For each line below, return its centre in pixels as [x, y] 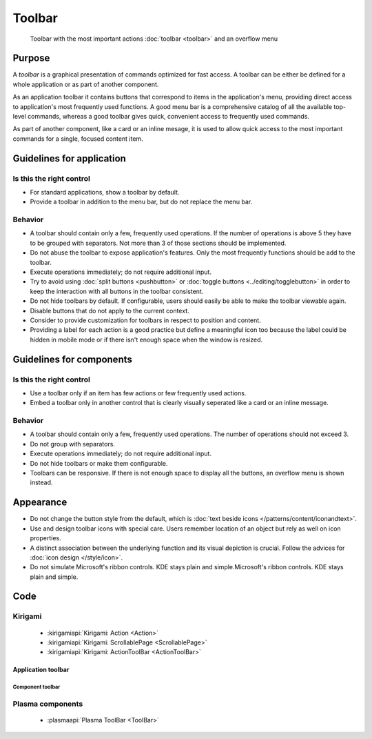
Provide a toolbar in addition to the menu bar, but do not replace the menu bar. [141, 202]
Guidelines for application [70, 158]
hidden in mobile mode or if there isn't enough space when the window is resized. [146, 339]
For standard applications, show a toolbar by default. [105, 192]
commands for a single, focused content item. [78, 139]
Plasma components [48, 704]
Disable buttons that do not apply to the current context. [110, 311]
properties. [45, 538]
